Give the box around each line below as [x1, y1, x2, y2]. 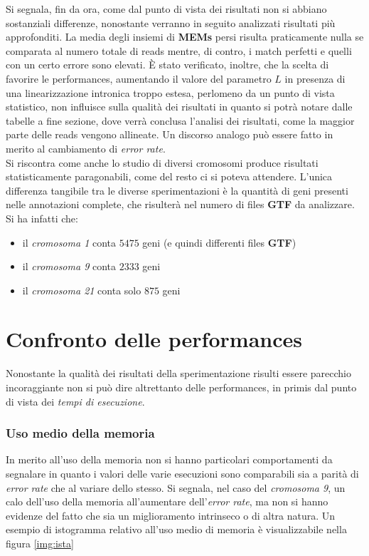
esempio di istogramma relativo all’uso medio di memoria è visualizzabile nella [6, 522, 347, 537]
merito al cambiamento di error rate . [6, 140, 166, 155]
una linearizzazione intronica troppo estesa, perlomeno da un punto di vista [6, 85, 335, 100]
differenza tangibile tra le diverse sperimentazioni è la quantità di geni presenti [6, 182, 348, 197]
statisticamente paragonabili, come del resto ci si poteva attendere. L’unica [6, 169, 333, 184]
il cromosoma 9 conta [22, 259, 117, 274]
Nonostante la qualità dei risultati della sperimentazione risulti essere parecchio [6, 366, 351, 381]
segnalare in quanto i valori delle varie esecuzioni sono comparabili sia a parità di [6, 466, 359, 480]
